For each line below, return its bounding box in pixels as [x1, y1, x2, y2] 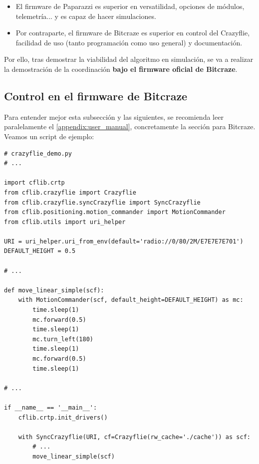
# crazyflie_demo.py [4, 150, 72, 157]
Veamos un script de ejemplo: [4, 131, 94, 141]
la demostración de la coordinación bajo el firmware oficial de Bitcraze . [4, 63, 238, 74]
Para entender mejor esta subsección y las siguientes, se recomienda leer [4, 111, 224, 122]
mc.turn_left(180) [32, 335, 93, 343]
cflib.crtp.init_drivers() [18, 414, 108, 421]
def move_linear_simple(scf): [4, 286, 104, 294]
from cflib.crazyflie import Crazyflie [4, 189, 136, 196]
